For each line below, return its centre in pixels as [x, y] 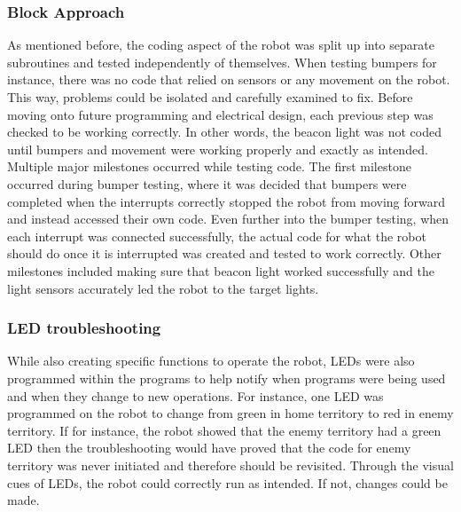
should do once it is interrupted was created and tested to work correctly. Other [224, 253]
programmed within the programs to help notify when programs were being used [227, 378]
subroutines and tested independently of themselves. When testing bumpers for [222, 62]
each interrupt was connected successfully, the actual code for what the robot [217, 236]
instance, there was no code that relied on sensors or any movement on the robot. [229, 79]
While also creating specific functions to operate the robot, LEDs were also [211, 361]
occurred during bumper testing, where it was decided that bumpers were [207, 183]
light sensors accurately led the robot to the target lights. [163, 288]
